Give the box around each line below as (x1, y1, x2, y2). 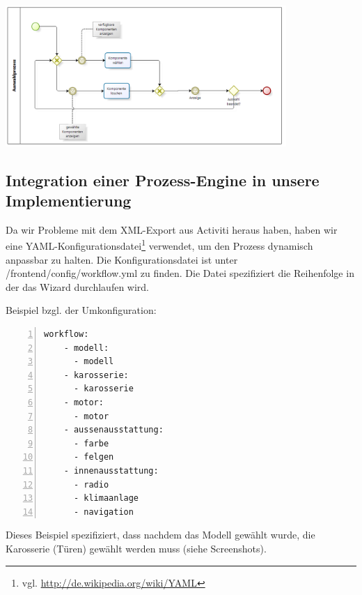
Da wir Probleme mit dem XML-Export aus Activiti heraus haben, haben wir (6, 222, 338, 236)
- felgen (73, 452, 114, 462)
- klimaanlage (73, 493, 139, 504)
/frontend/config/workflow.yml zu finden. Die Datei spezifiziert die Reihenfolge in (6, 266, 354, 280)
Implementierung (6, 189, 132, 211)
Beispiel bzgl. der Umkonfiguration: (6, 303, 157, 317)
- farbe (73, 438, 109, 449)
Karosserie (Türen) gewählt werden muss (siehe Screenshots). (6, 541, 267, 555)
